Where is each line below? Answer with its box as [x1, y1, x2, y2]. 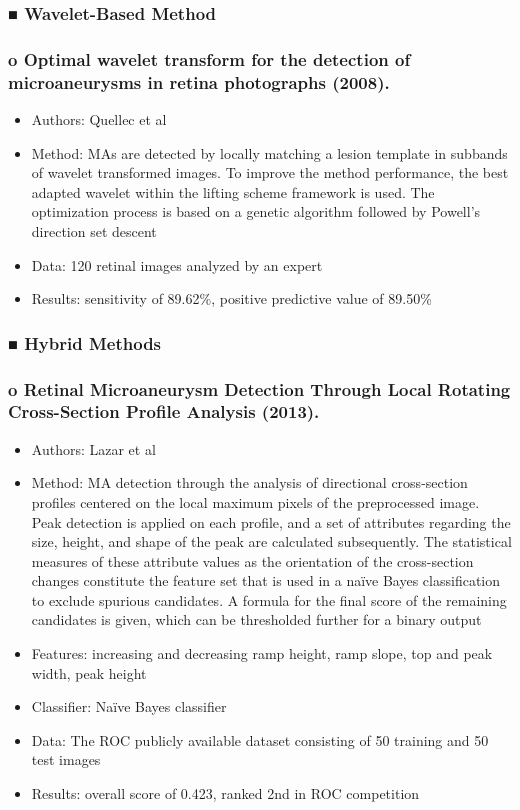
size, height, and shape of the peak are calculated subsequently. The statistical [31, 531, 512, 552]
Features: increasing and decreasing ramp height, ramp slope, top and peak [31, 643, 493, 664]
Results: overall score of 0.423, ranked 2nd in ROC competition [31, 783, 420, 804]
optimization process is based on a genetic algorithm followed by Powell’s [31, 201, 481, 222]
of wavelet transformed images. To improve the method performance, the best [31, 162, 509, 183]
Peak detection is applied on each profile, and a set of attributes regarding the [31, 511, 511, 532]
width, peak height [31, 662, 147, 683]
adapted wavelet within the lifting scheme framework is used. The [31, 181, 435, 202]
